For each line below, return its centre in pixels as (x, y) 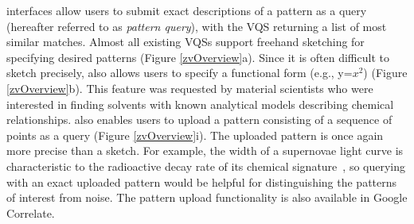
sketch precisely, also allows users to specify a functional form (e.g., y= (180, 73)
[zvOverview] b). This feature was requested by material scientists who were (190, 88)
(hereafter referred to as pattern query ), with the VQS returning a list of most (197, 26)
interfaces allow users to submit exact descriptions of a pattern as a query (187, 10)
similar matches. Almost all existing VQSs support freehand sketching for (186, 42)
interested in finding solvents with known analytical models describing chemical (200, 104)
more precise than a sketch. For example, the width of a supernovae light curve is (205, 151)
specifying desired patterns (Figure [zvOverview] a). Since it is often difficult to (198, 57)
